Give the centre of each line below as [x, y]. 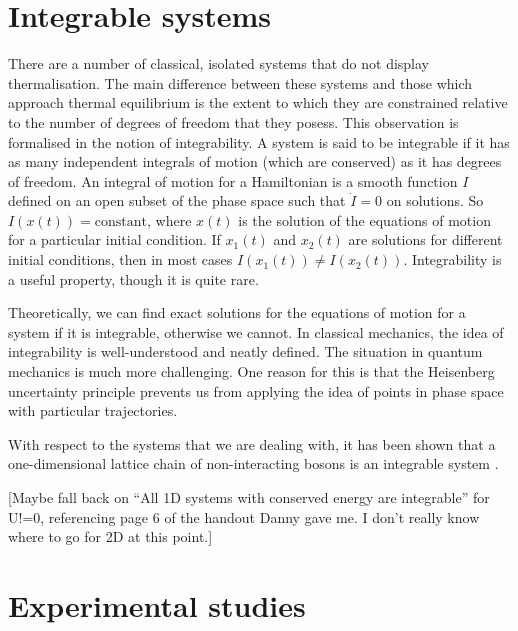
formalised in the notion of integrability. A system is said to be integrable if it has [259, 141]
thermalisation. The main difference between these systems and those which [240, 82]
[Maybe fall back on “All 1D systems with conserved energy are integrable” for [249, 497]
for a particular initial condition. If [114, 239]
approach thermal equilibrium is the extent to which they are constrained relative [258, 102]
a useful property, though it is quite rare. [133, 278]
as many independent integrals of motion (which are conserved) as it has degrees [255, 161]
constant [121, 221]
